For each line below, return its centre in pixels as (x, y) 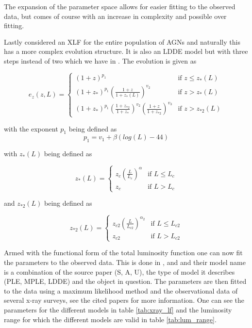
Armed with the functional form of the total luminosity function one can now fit (123, 253)
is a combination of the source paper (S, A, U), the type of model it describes (119, 271)
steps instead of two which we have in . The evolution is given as (100, 60)
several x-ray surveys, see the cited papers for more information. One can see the (124, 300)
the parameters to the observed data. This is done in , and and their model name (125, 262)
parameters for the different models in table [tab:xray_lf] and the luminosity (118, 310)
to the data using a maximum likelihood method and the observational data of (121, 290)
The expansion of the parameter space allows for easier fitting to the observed (120, 6)
